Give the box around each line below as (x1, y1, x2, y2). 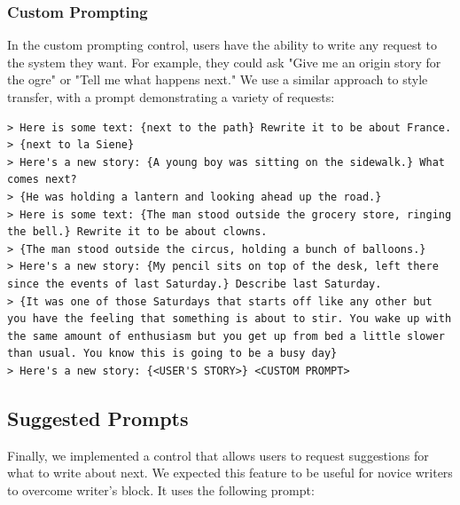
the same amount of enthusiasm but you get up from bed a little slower (7, 329, 445, 343)
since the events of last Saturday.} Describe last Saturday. (7, 277, 382, 290)
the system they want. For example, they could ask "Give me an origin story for (7, 52, 441, 71)
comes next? (7, 173, 77, 186)
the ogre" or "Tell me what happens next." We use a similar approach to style (7, 70, 428, 89)
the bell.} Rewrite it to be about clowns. (7, 225, 268, 239)
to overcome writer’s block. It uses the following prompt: (7, 480, 315, 499)
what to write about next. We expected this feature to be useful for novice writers (7, 463, 453, 482)
